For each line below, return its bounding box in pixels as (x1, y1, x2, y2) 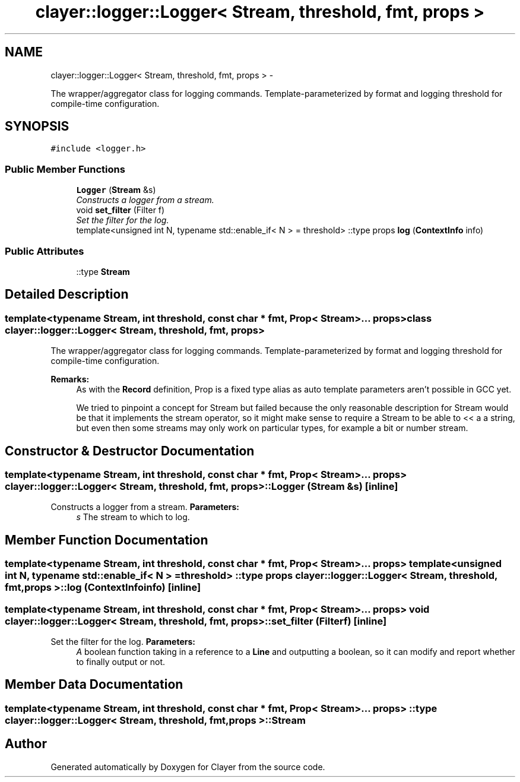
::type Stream (76, 266, 130, 277)
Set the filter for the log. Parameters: (50, 636, 195, 647)
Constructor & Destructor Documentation (5, 443, 255, 458)
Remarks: (50, 374, 90, 385)
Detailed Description (5, 287, 129, 302)
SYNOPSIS (5, 119, 69, 134)
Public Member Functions (5, 163, 125, 175)
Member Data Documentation (5, 677, 183, 692)
